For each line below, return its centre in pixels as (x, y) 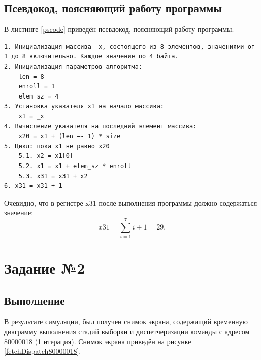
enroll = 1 (37, 87)
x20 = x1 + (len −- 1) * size (70, 136)
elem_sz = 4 (39, 96)
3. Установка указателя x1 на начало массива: (84, 106)
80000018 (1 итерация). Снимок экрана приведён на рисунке (98, 341)
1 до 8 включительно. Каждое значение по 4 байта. (91, 57)
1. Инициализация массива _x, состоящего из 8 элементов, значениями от (129, 46)
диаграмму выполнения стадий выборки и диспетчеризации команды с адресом (127, 331)
